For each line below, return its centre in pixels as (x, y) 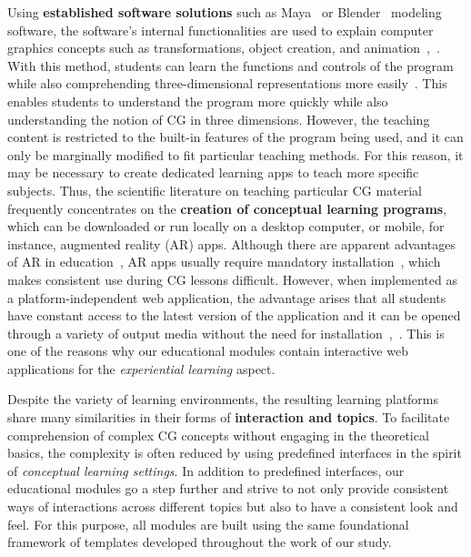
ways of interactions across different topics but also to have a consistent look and (233, 506)
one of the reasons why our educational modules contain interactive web (208, 351)
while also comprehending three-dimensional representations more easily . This (227, 83)
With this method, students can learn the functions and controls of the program (230, 65)
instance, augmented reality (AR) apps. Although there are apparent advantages (231, 243)
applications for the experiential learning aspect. (141, 368)
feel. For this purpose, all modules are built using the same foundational (208, 524)
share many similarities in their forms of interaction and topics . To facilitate (229, 417)
